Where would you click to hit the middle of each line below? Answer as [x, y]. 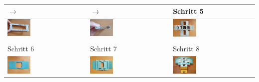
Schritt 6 [21, 48]
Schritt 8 [186, 48]
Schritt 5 [188, 11]
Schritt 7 [104, 48]
